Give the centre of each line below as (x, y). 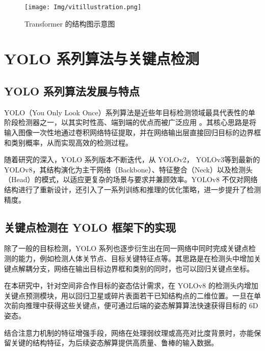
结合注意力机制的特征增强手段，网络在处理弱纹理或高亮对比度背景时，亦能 (129, 332)
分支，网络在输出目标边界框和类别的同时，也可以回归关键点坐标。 (143, 268)
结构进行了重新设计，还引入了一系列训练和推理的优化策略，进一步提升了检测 (132, 189)
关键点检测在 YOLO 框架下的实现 (90, 227)
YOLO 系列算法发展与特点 (72, 91)
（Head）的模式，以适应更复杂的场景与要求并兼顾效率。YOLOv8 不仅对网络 (131, 179)
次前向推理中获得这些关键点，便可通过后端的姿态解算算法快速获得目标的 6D (131, 305)
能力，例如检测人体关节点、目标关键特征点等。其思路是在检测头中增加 (136, 258)
